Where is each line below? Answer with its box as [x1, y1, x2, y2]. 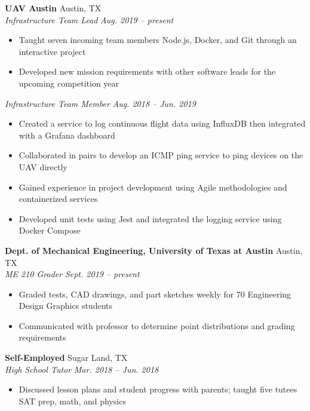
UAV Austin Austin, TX [5, 2, 102, 14]
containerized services [19, 192, 98, 205]
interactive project [19, 45, 86, 57]
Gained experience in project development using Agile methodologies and [19, 180, 287, 193]
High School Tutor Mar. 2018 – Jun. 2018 [5, 363, 159, 375]
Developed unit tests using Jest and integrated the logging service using [19, 212, 282, 225]
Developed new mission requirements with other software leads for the [19, 65, 276, 78]
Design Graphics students [19, 299, 112, 312]
